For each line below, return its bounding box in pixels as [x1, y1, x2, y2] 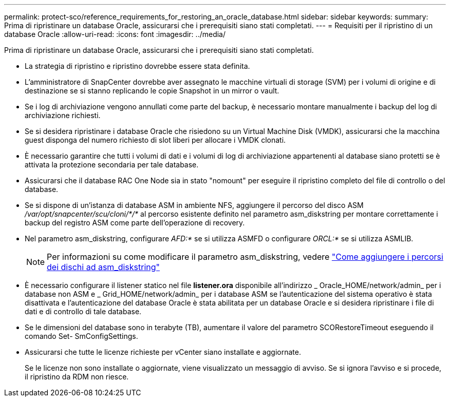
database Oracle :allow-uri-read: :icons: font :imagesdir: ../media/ [4, 30, 226, 39]
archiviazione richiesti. [25, 111, 101, 120]
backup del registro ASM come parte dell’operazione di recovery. [25, 218, 245, 227]
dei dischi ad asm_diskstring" [47, 262, 160, 272]
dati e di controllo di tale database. [25, 307, 142, 316]
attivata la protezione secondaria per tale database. [25, 160, 199, 169]
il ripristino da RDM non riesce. [25, 372, 129, 381]
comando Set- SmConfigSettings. [25, 332, 138, 340]
